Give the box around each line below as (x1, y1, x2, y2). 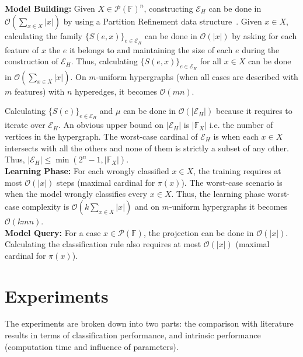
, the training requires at (193, 165, 281, 177)
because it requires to (215, 105, 292, 117)
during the (242, 43, 280, 56)
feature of (5, 43, 39, 56)
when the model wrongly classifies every (5, 188, 148, 200)
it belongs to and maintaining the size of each (69, 43, 233, 56)
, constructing (144, 2, 193, 14)
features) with (14, 85, 65, 97)
